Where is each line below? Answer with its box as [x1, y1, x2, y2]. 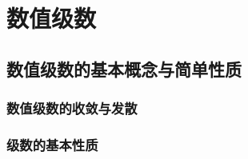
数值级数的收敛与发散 [6, 98, 138, 118]
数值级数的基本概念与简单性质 [6, 56, 242, 81]
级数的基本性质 [6, 134, 98, 154]
